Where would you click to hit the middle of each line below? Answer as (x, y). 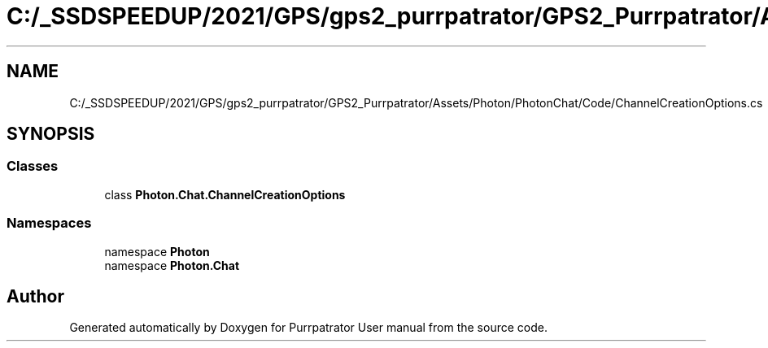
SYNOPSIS (51, 134)
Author (35, 296)
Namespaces (49, 223)
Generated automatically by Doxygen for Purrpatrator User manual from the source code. (308, 328)
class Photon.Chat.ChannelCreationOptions (225, 194)
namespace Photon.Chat (172, 265)
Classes (33, 166)
